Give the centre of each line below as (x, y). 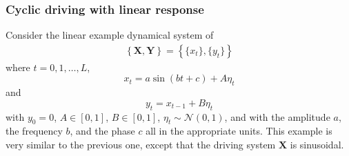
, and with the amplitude (277, 116)
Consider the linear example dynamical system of (110, 35)
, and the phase (102, 131)
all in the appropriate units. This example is (239, 131)
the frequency (34, 131)
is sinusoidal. (317, 145)
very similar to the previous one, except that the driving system (141, 145)
